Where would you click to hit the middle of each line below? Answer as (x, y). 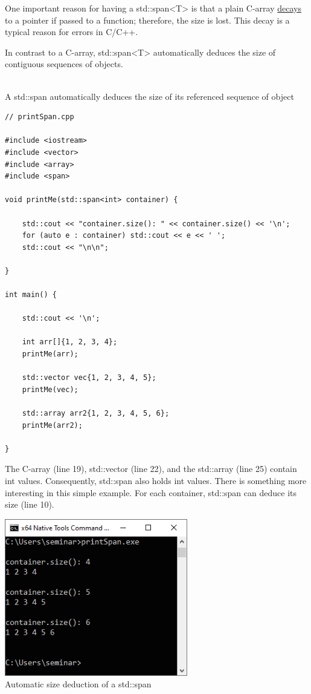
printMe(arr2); (52, 425)
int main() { (31, 295)
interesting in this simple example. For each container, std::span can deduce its (151, 492)
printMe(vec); (50, 389)
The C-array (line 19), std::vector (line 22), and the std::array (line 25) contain (151, 469)
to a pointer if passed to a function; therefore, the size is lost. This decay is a (147, 20)
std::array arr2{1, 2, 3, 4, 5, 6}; (96, 413)
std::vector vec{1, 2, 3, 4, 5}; (89, 378)
